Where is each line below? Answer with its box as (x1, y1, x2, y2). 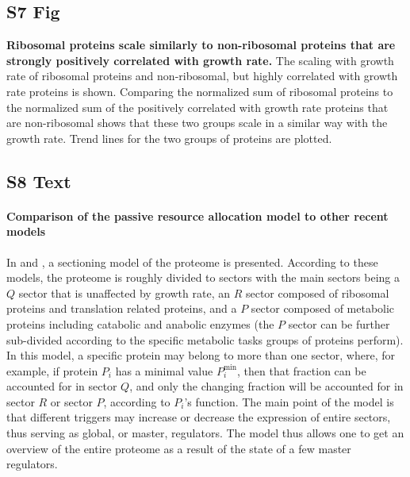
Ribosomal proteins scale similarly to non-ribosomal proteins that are (6, 37, 396, 53)
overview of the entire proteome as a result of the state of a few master (6, 440, 351, 456)
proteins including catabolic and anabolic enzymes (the (6, 315, 274, 332)
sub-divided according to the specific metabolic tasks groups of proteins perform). (6, 331, 404, 348)
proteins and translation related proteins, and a (6, 300, 237, 317)
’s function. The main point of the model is (184, 393, 394, 410)
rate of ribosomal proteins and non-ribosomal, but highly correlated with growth (6, 67, 398, 84)
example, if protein (6, 362, 98, 379)
